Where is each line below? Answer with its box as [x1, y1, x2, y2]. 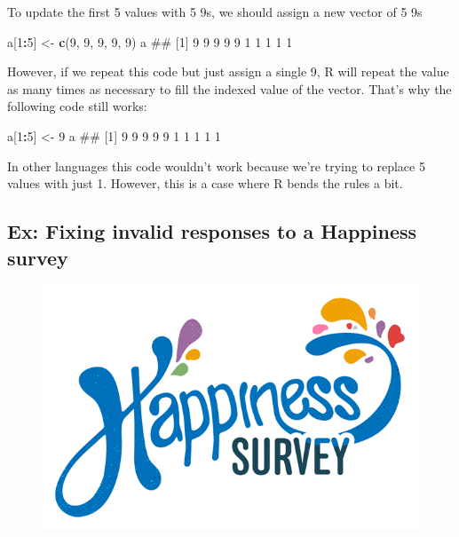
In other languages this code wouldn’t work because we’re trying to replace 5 [7, 156, 425, 175]
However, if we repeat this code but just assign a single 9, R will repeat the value [7, 62, 449, 81]
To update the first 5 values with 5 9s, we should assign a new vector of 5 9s [7, 3, 423, 20]
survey [7, 243, 68, 271]
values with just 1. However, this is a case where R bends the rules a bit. [7, 174, 403, 193]
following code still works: [7, 97, 147, 115]
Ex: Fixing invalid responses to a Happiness [7, 217, 417, 245]
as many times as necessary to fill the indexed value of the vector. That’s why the [7, 79, 452, 98]
